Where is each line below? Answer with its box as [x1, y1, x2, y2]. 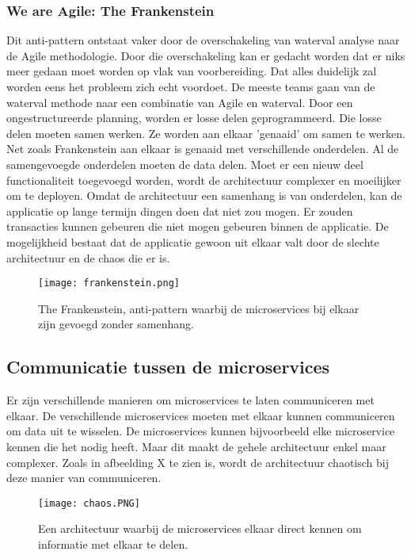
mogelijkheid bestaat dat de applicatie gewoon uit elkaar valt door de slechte [6, 233, 379, 250]
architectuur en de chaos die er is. [6, 249, 170, 266]
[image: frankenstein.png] [38, 277, 180, 289]
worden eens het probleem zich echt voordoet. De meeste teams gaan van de [6, 78, 375, 94]
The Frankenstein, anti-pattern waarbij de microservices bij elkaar [38, 300, 360, 316]
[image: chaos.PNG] [38, 497, 140, 509]
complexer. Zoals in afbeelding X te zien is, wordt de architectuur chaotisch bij [6, 454, 389, 470]
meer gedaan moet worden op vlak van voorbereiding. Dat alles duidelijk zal [6, 63, 377, 79]
